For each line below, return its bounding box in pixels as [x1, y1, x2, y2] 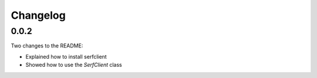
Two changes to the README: [11, 42, 83, 49]
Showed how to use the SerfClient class [25, 62, 123, 69]
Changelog [11, 9, 66, 22]
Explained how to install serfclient [25, 53, 107, 60]
